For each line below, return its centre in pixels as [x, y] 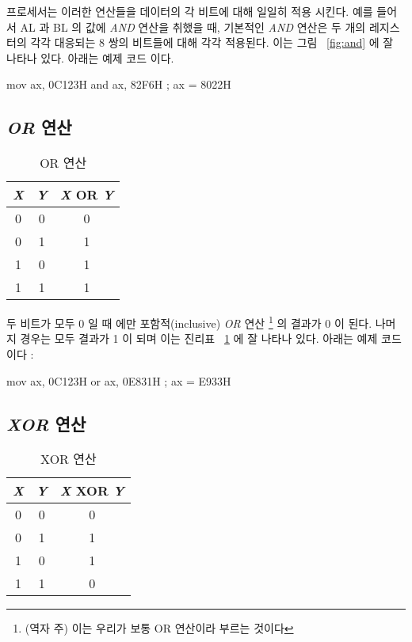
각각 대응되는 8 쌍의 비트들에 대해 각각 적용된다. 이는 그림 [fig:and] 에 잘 [212, 42]
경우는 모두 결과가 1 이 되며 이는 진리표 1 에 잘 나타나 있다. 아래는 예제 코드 [211, 338]
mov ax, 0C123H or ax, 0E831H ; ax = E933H [119, 380]
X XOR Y [92, 491]
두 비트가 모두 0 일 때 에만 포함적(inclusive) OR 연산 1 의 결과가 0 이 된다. [189, 322]
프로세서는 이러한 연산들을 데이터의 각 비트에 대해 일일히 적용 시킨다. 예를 [190, 11]
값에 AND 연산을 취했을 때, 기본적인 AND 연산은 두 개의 [225, 27]
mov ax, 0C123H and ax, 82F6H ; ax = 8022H [119, 84]
